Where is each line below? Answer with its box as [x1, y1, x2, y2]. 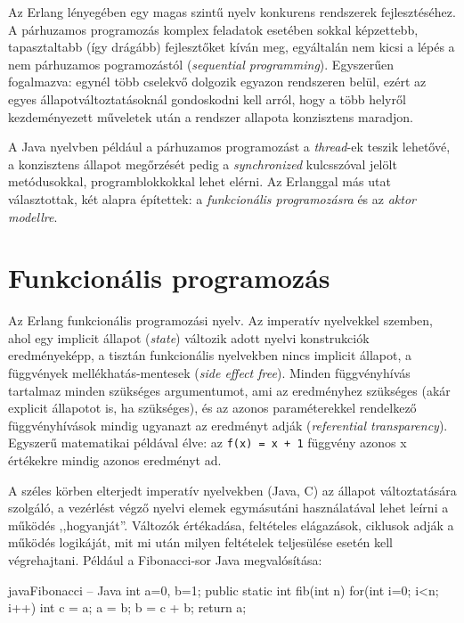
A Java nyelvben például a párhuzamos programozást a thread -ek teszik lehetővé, [8, 137, 451, 156]
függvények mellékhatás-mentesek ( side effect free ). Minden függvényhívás [8, 364, 411, 382]
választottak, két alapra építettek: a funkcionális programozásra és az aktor [8, 189, 416, 208]
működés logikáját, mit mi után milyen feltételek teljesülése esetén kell [8, 533, 393, 552]
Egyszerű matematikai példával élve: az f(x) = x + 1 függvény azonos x [8, 433, 407, 452]
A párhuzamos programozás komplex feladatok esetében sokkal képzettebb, [8, 20, 419, 38]
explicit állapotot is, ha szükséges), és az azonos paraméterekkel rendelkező [8, 398, 417, 417]
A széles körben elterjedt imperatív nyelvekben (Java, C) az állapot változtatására [8, 480, 457, 499]
